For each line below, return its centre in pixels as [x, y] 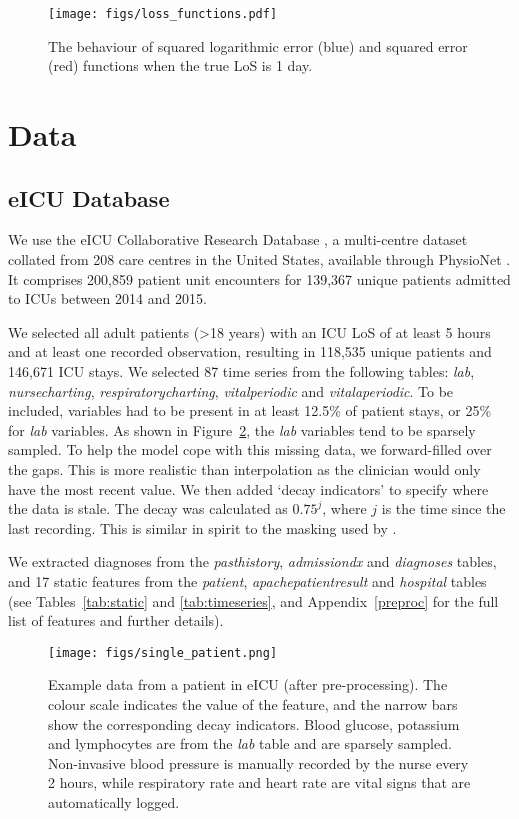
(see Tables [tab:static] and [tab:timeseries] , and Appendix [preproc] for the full [253, 600]
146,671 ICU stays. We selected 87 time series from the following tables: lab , [241, 370]
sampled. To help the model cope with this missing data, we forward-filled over [250, 449]
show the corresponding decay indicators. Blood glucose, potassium [254, 723]
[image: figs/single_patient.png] [163, 652]
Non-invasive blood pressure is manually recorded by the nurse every [258, 762]
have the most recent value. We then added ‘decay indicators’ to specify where [248, 488]
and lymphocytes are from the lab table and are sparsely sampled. [250, 743]
